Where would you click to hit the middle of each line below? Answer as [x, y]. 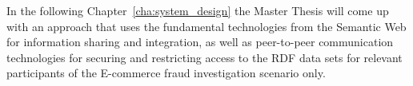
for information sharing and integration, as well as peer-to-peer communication [200, 42]
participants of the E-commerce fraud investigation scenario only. [166, 73]
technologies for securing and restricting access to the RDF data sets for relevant [204, 57]
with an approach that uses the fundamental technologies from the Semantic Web [206, 26]
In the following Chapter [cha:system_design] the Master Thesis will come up [198, 10]
